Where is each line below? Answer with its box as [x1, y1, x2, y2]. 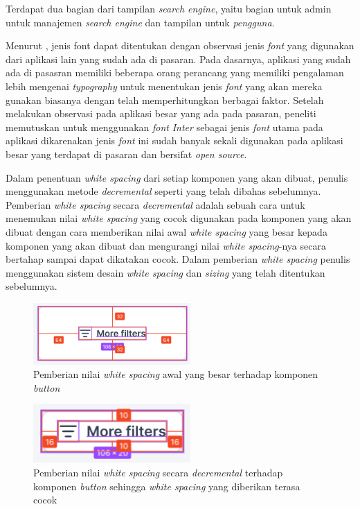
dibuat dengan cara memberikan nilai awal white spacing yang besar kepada [6, 224, 327, 239]
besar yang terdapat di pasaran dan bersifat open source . [6, 146, 247, 161]
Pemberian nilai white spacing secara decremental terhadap [33, 465, 283, 480]
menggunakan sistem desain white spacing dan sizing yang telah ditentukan [6, 265, 325, 279]
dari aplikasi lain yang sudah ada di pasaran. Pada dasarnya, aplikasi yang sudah [6, 51, 351, 66]
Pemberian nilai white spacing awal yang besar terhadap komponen [33, 367, 318, 381]
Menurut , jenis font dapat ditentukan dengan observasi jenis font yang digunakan [6, 38, 354, 53]
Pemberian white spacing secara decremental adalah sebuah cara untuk [6, 197, 305, 212]
